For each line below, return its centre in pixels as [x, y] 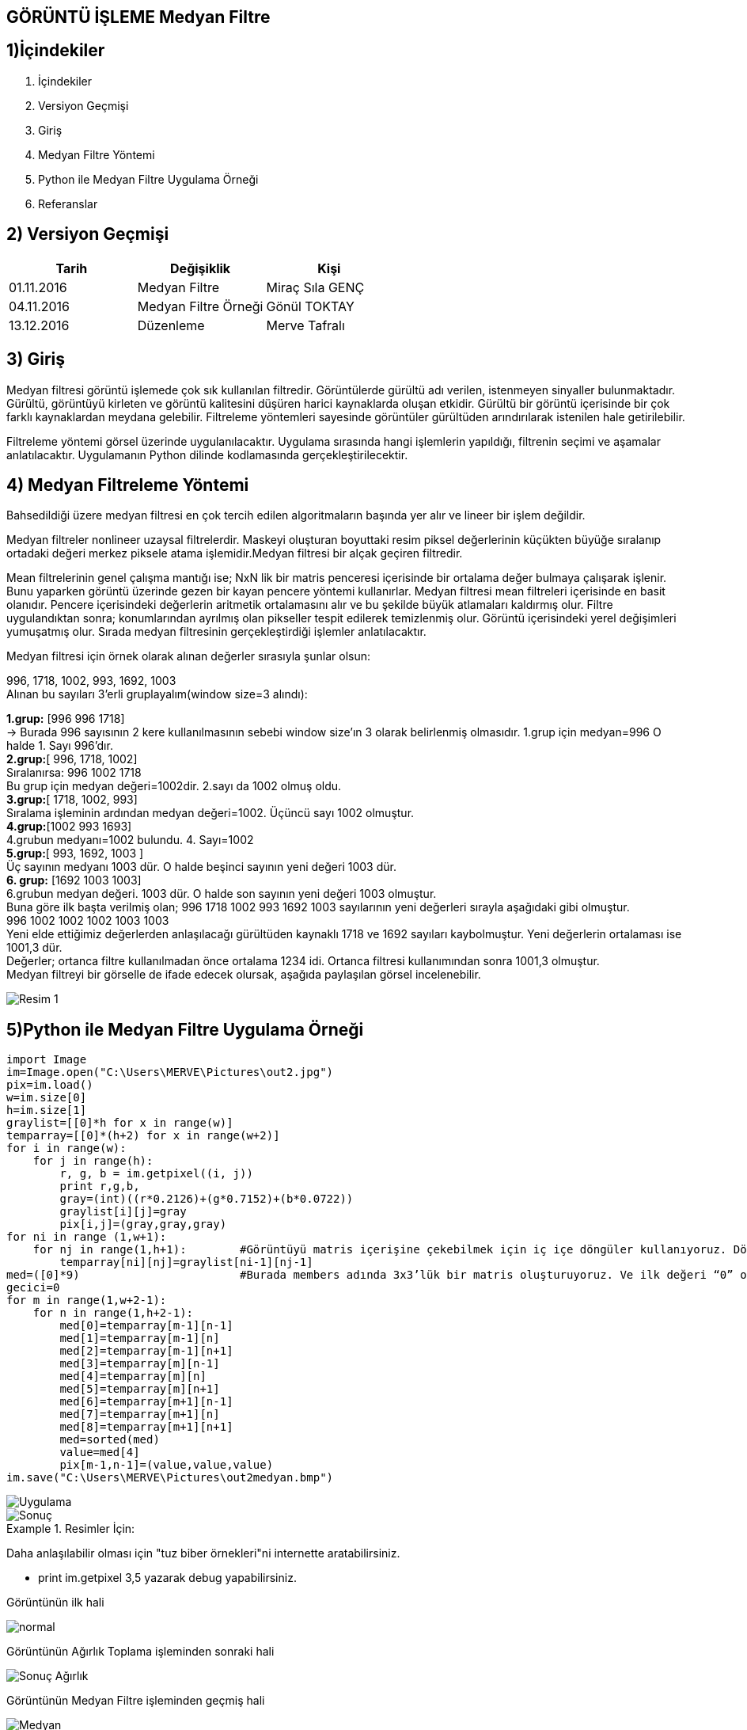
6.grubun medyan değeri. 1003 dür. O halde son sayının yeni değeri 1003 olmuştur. [222, 894]
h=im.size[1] [47, 1110]
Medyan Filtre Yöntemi [97, 154]
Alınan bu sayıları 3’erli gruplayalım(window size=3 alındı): [157, 694]
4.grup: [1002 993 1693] [69, 827]
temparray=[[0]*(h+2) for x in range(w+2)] [143, 1136]
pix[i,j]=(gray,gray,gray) [143, 1224]
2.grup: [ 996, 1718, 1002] [72, 759]
